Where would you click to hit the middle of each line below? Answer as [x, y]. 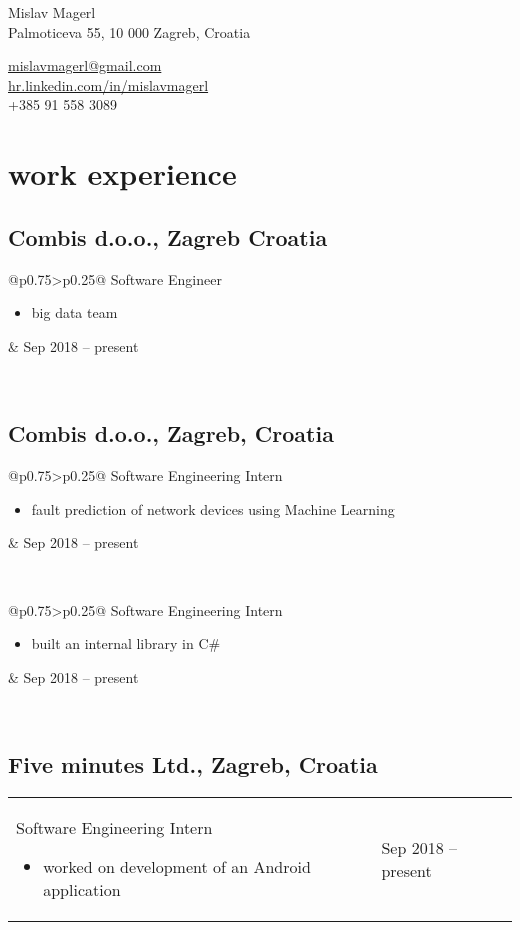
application [82, 890]
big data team [74, 312]
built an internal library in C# [126, 643]
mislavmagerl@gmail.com [85, 65]
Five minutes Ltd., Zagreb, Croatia [193, 764]
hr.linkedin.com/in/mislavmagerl [108, 84]
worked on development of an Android [177, 867]
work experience [122, 173]
